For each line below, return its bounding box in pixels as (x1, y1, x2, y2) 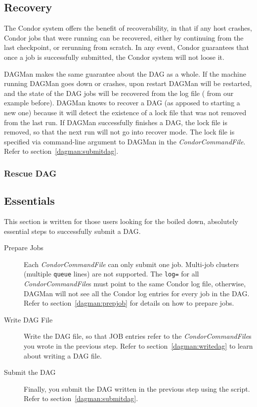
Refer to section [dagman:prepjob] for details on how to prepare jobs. (24, 298, 234, 308)
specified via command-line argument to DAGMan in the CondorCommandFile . (4, 136, 246, 146)
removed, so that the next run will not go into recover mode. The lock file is (4, 127, 235, 137)
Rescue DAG (4, 167, 57, 179)
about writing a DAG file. (24, 350, 102, 361)
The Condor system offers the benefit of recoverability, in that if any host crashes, (4, 23, 252, 33)
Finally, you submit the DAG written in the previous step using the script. (24, 383, 250, 394)
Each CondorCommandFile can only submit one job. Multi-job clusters (24, 259, 239, 269)
